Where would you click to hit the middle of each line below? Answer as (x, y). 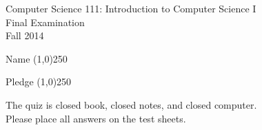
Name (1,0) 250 (37, 58)
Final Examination (45, 22)
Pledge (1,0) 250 (39, 82)
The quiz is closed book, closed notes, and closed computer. (131, 104)
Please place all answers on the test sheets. (96, 118)
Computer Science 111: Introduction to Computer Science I (131, 8)
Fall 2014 (25, 35)
